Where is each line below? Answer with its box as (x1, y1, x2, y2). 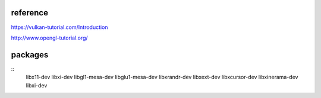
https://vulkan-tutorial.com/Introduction (11, 24, 108, 31)
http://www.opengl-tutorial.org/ (11, 34, 89, 41)
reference (11, 8, 49, 18)
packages (11, 50, 49, 60)
